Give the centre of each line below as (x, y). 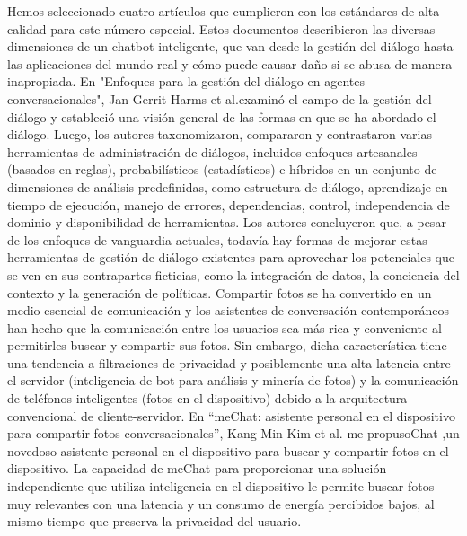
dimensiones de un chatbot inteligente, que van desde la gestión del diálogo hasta (230, 46)
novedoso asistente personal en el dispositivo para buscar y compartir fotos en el (228, 450)
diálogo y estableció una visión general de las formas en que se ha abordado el (222, 116)
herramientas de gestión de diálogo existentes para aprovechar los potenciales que (231, 257)
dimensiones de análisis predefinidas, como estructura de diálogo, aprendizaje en (228, 186)
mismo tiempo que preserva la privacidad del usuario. (154, 521)
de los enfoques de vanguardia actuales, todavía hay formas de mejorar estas (217, 239)
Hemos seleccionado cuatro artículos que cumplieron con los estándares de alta (224, 11)
